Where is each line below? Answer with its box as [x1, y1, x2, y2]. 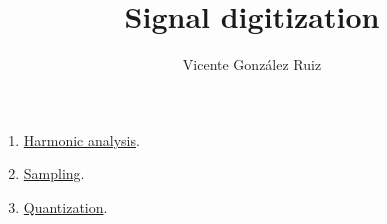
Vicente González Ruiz [182, 54, 322, 75]
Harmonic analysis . [23, 129, 140, 150]
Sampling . [23, 163, 85, 184]
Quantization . [23, 196, 108, 217]
